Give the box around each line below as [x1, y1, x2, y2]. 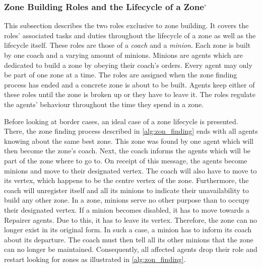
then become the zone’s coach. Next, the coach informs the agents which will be [4, 145, 251, 156]
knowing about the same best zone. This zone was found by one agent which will [4, 135, 253, 146]
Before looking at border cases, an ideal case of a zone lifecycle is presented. [4, 116, 238, 126]
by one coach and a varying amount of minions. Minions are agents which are [4, 50, 243, 60]
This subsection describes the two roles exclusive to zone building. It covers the [4, 20, 249, 31]
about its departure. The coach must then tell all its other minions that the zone [4, 234, 253, 244]
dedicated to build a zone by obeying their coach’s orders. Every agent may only [4, 59, 252, 70]
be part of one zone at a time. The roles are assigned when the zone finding [4, 69, 237, 80]
